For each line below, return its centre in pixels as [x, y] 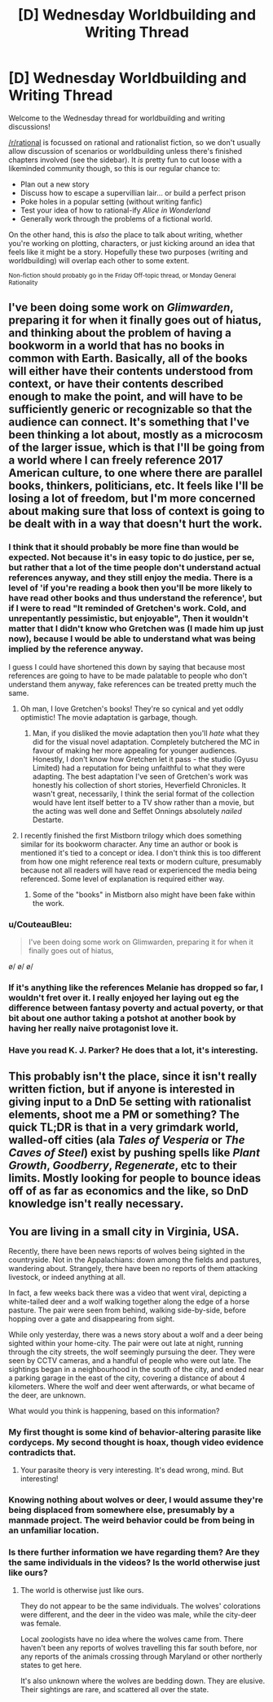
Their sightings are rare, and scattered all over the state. [114, 1690]
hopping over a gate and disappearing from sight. [92, 1318]
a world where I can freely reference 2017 [116, 461]
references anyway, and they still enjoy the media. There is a [131, 578]
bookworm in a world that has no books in [117, 346]
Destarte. [48, 820]
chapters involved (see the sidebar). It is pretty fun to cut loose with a [125, 160]
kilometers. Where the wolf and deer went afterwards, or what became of [132, 1386]
